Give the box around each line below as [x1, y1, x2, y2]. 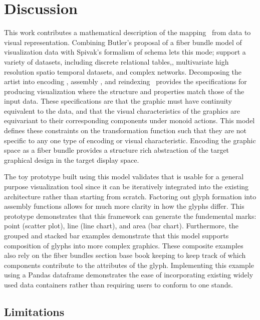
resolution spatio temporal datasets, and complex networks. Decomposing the [4, 66, 242, 77]
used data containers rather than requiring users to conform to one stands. [4, 279, 233, 289]
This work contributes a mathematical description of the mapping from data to [4, 27, 251, 38]
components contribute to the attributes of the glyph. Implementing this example [4, 259, 254, 270]
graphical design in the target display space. [4, 154, 139, 165]
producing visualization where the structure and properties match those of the [4, 86, 244, 96]
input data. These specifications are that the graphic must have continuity [4, 96, 232, 106]
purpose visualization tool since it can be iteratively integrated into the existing [4, 181, 249, 192]
